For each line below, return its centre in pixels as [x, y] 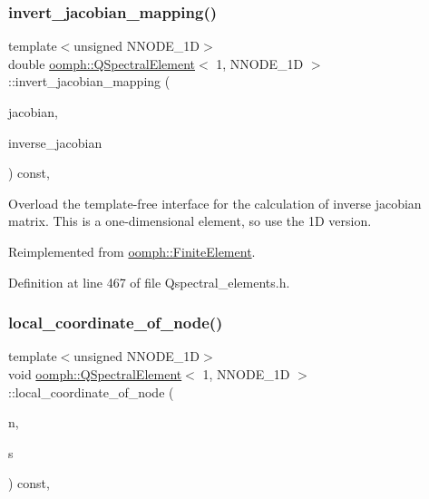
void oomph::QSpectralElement [95, 373]
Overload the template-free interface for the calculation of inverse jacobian [215, 203]
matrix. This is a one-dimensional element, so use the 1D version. [190, 221]
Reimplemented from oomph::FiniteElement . [132, 251]
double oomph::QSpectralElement [102, 63]
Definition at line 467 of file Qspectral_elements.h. [149, 282]
